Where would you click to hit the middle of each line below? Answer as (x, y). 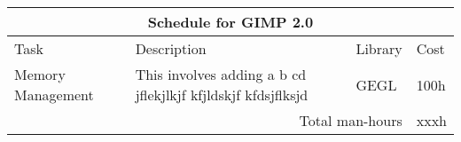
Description (171, 48)
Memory (40, 74)
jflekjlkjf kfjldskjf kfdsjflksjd (222, 95)
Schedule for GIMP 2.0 (230, 22)
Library (379, 48)
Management (54, 95)
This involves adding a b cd (221, 74)
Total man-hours (351, 120)
